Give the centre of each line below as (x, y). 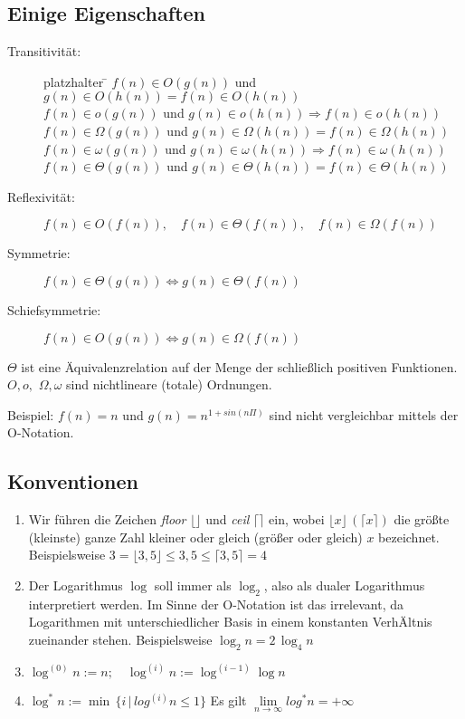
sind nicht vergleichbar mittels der (364, 414)
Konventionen (73, 481)
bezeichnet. (409, 537)
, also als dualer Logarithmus (344, 585)
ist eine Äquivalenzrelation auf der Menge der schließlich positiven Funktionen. (239, 366)
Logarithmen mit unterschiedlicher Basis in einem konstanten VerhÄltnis (230, 622)
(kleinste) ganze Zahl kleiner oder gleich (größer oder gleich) (195, 537)
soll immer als (193, 585)
